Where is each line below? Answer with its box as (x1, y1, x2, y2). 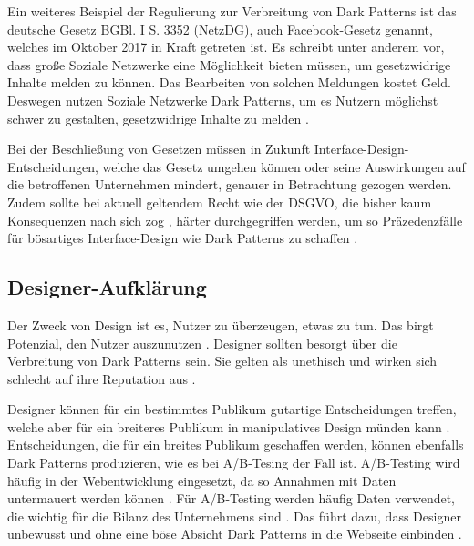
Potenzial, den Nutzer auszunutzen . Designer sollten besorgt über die (7, 333, 397, 352)
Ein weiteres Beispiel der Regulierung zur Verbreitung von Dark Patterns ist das (7, 2, 457, 20)
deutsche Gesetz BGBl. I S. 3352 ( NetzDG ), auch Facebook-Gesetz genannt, (7, 19, 433, 38)
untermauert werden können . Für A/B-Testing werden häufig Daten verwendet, (7, 489, 456, 508)
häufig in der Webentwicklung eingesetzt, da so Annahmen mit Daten (7, 470, 397, 490)
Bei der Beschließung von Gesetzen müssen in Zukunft (7, 139, 311, 158)
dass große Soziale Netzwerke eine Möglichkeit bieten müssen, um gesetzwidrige (7, 55, 451, 74)
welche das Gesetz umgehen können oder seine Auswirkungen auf (102, 157, 466, 176)
